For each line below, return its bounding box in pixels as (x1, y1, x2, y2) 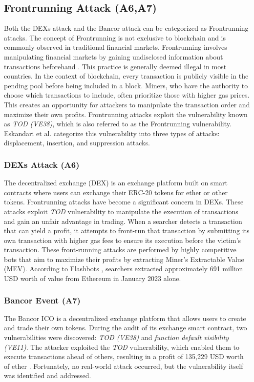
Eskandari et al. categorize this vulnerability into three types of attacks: (4, 128, 220, 138)
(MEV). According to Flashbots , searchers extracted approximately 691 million (4, 263, 243, 274)
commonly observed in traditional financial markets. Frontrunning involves (4, 42, 227, 52)
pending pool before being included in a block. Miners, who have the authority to (4, 80, 248, 90)
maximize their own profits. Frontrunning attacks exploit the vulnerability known (4, 109, 248, 119)
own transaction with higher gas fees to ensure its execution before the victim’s (4, 235, 241, 245)
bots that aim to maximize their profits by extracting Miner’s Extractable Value (4, 254, 244, 264)
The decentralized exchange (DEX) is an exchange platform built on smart (4, 178, 228, 188)
